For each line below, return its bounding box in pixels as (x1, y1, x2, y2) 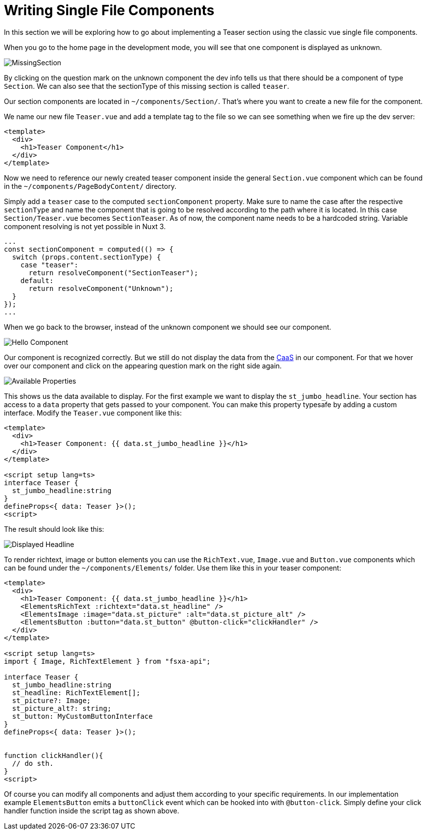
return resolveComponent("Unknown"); (28, 284, 174, 292)
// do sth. (12, 759, 54, 767)
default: (20, 276, 54, 285)
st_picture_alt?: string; (12, 704, 112, 712)
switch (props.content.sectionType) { (12, 253, 161, 261)
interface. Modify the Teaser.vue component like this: (4, 408, 182, 417)
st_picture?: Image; (12, 696, 91, 704)
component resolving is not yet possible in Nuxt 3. (4, 222, 166, 231)
